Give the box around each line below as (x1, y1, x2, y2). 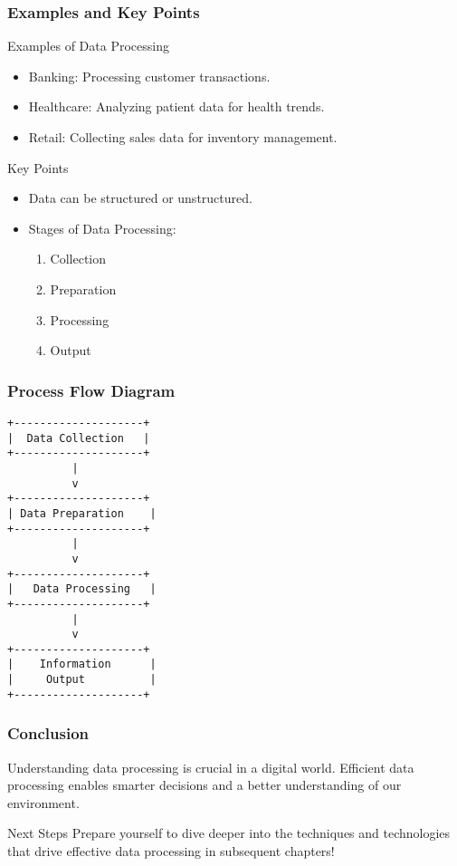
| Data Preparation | (7, 506, 157, 520)
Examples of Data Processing (7, 36, 169, 55)
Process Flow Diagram (7, 379, 176, 401)
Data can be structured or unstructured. (28, 188, 252, 207)
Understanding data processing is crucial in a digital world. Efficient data (7, 757, 414, 776)
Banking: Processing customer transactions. (28, 66, 271, 85)
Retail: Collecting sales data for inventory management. (28, 128, 338, 146)
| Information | (7, 658, 157, 671)
